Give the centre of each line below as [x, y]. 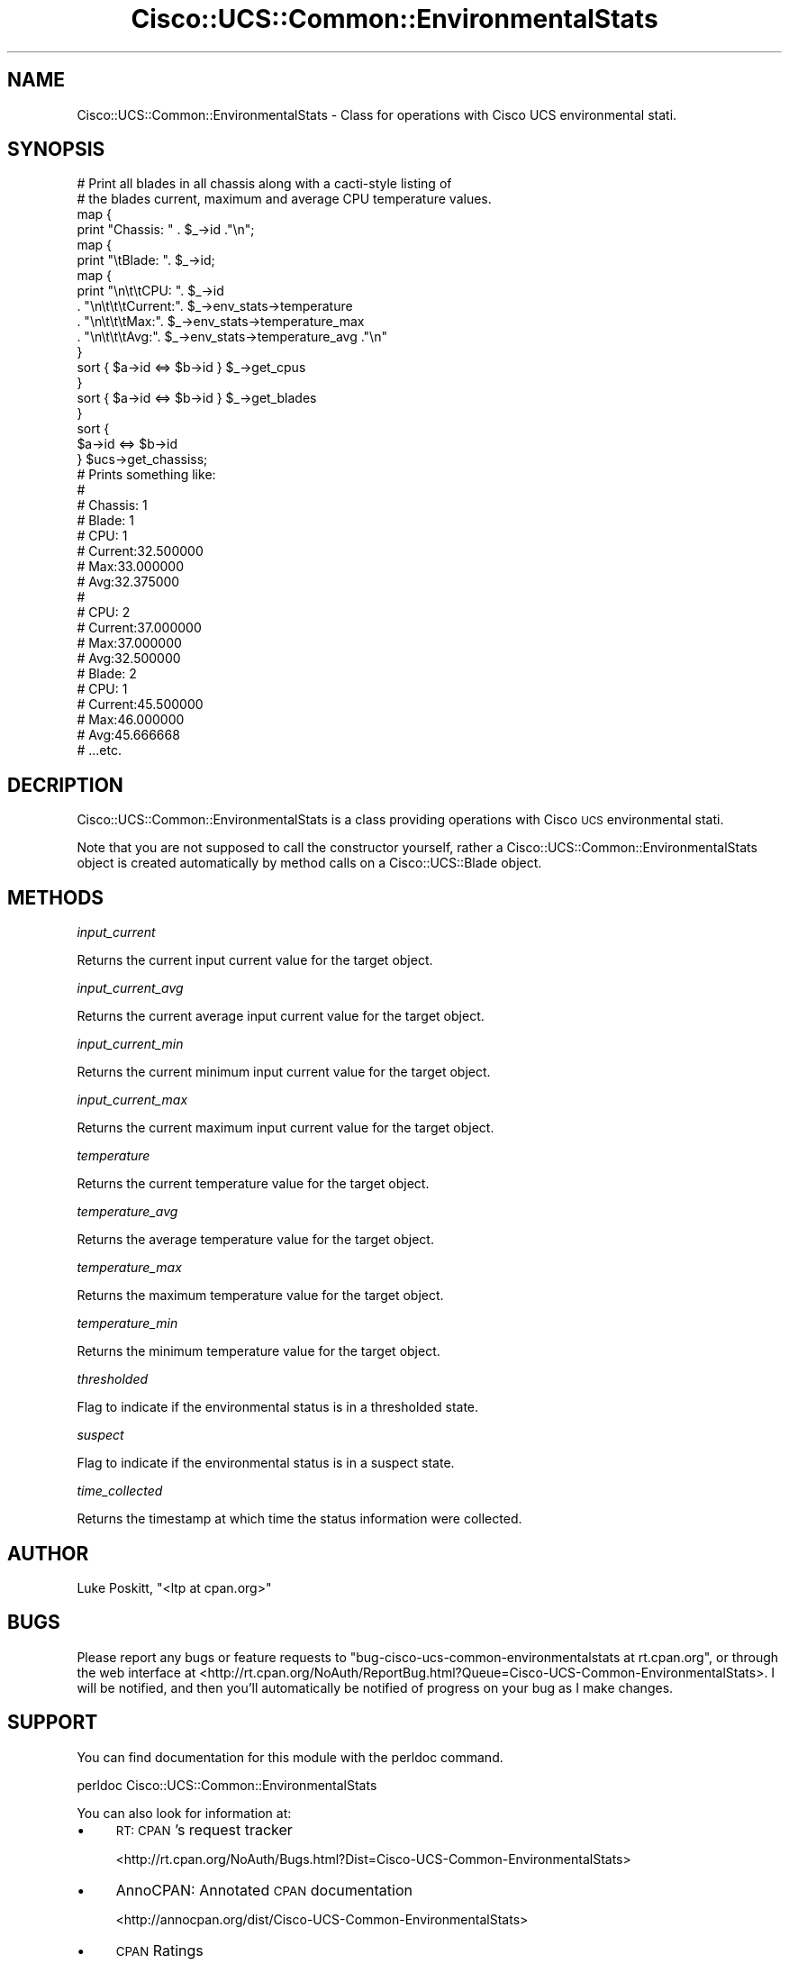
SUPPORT [53, 1723]
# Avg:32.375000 [128, 582]
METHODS [56, 897]
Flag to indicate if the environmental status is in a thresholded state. [278, 1407]
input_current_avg [130, 988]
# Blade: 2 [107, 674]
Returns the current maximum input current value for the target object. [286, 1128]
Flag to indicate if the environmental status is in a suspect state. [266, 1463]
